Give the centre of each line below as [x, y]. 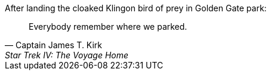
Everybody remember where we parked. [108, 26]
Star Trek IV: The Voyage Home [67, 55]
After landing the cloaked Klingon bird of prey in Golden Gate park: [136, 8]
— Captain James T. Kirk [54, 45]
